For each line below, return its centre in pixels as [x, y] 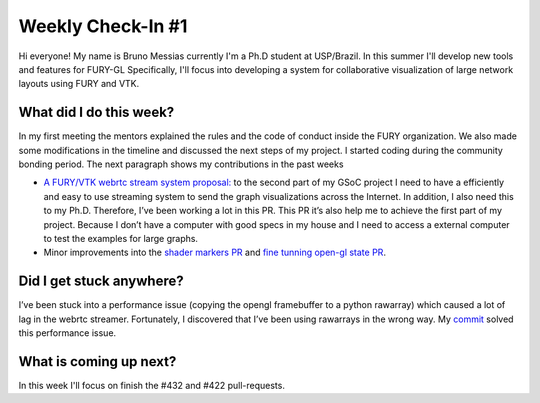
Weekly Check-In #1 [103, 26]
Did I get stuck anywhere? [101, 281]
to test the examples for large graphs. [121, 238]
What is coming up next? [97, 361]
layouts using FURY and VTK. [79, 84]
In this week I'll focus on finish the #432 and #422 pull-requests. [151, 385]
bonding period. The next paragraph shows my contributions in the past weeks [181, 164]
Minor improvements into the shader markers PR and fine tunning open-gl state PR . [215, 252]
